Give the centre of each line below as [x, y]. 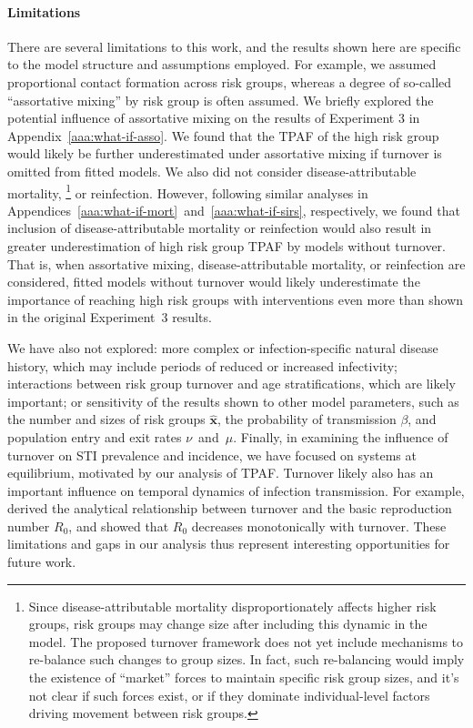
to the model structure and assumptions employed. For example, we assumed [222, 64]
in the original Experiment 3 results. [110, 317]
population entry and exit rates [95, 436]
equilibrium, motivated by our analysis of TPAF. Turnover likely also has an [221, 473]
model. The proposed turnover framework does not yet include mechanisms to [246, 641]
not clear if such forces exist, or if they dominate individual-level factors [229, 695]
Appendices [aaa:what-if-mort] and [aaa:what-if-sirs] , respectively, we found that [234, 210]
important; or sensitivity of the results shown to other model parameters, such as [233, 401]
